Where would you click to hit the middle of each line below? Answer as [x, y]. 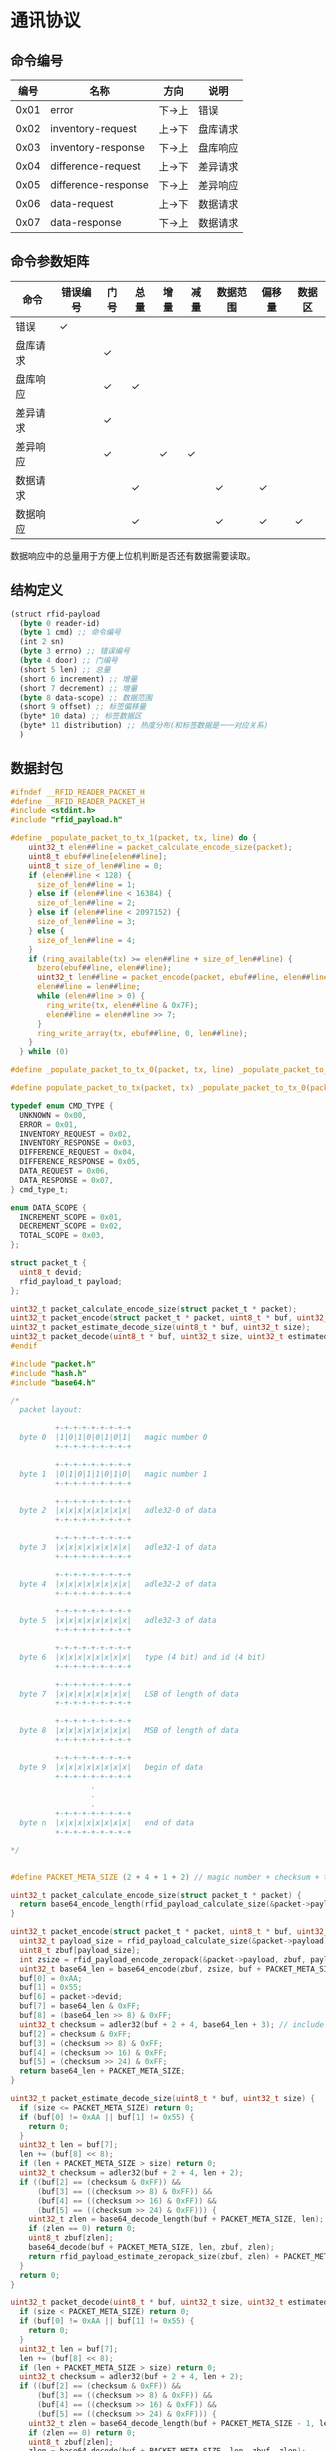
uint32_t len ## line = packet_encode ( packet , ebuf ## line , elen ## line [182, 977]
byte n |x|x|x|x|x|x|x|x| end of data [107, 1823]
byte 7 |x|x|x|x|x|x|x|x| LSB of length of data [129, 1694]
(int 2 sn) [42, 642]
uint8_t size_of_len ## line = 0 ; [95, 866]
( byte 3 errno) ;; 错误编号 [74, 651]
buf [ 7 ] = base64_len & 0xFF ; [80, 2006]
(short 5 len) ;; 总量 [65, 669]
